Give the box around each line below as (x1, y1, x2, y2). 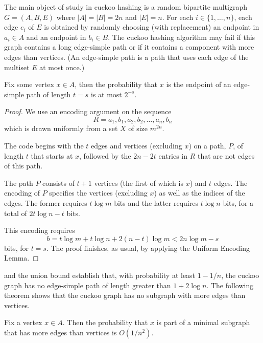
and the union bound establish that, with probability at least (4, 269, 196, 280)
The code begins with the (4, 140, 84, 151)
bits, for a (223, 197, 254, 208)
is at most (90, 89, 122, 99)
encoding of (4, 187, 40, 198)
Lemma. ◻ (4, 252, 39, 263)
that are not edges (197, 150, 255, 161)
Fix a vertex (4, 317, 42, 328)
